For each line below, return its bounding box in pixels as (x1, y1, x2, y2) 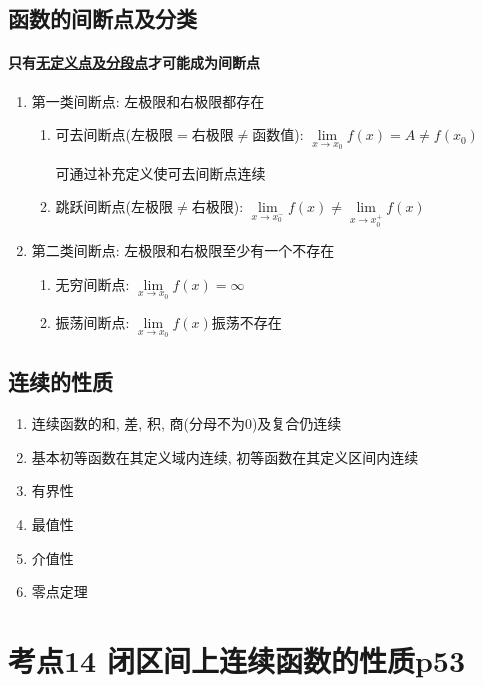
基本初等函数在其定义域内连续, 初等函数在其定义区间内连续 (31, 446, 419, 467)
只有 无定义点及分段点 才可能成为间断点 (8, 52, 260, 73)
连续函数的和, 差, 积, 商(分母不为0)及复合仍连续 (31, 413, 342, 434)
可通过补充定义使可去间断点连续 (55, 162, 266, 183)
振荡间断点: (55, 312, 130, 333)
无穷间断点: (55, 273, 130, 294)
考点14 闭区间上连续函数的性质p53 (8, 639, 466, 680)
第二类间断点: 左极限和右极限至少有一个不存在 (31, 240, 335, 261)
